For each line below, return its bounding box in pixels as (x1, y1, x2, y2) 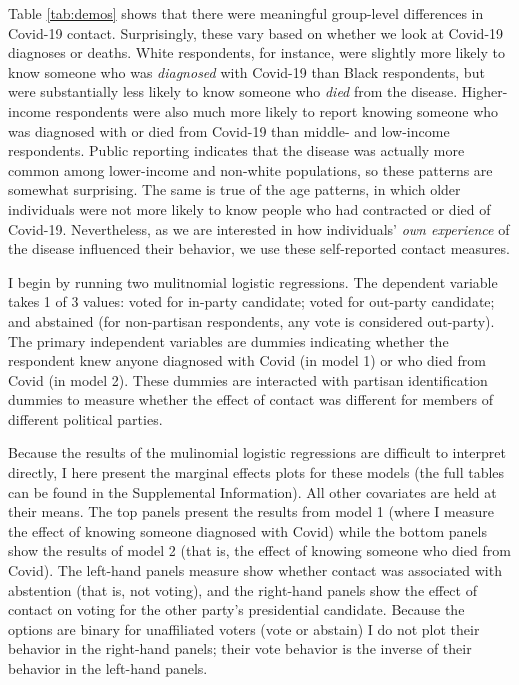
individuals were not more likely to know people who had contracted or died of (8, 198, 491, 219)
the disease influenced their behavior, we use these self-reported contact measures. (8, 238, 510, 259)
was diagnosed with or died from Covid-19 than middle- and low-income (8, 120, 450, 141)
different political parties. (8, 408, 163, 429)
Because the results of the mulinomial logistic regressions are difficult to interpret (8, 442, 506, 463)
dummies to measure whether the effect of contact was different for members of (8, 389, 493, 410)
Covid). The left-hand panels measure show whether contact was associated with (8, 560, 502, 581)
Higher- (461, 81, 508, 102)
